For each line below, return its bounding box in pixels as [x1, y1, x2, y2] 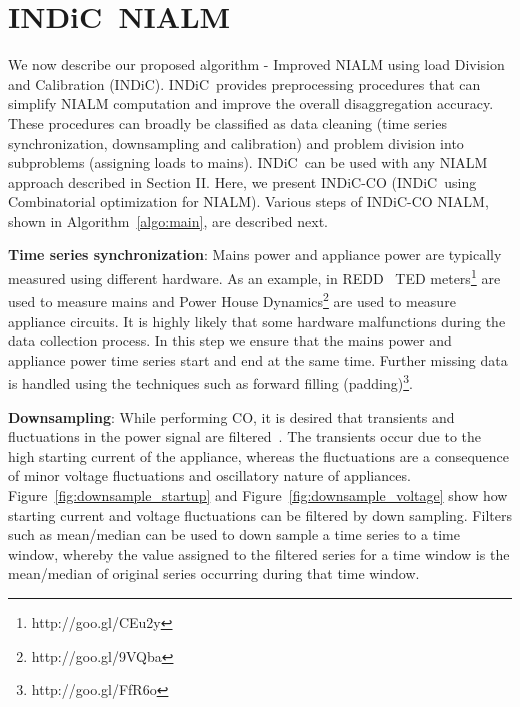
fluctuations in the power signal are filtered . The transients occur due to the [8, 426, 482, 447]
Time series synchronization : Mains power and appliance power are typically [8, 244, 502, 265]
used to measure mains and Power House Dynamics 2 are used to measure [8, 288, 456, 311]
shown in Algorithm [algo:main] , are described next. [8, 210, 328, 231]
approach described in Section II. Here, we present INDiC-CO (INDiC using [8, 171, 477, 192]
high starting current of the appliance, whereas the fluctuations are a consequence [8, 445, 510, 466]
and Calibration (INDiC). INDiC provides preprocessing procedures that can [8, 73, 481, 94]
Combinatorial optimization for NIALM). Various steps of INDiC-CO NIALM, [8, 191, 489, 212]
